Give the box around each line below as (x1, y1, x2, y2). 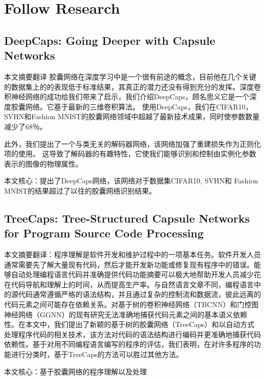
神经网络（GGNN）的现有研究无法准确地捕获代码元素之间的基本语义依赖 (4, 309, 247, 319)
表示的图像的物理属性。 (4, 158, 83, 169)
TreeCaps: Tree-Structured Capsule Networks (4, 210, 250, 226)
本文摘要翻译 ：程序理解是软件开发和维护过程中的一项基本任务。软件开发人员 (4, 249, 261, 260)
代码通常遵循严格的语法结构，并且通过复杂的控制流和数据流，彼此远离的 (18, 289, 261, 300)
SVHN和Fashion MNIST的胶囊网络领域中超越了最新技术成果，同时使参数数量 (4, 111, 260, 122)
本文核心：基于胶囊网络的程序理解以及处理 (4, 366, 147, 376)
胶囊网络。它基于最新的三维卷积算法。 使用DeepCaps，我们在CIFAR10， (11, 101, 253, 112)
